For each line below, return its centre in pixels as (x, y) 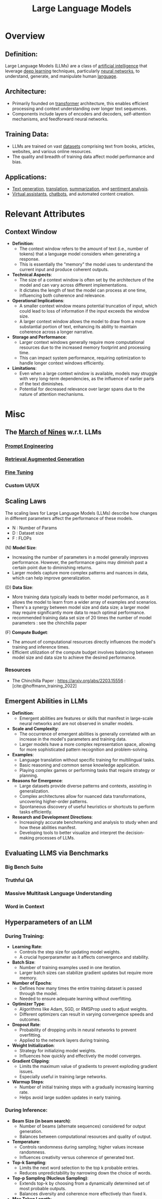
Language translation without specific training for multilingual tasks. (87, 760)
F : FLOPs (22, 538)
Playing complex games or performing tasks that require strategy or (87, 770)
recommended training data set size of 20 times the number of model (82, 617)
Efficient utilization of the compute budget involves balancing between (83, 652)
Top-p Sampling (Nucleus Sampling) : (50, 1178)
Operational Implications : (38, 301)
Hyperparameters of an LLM (49, 922)
